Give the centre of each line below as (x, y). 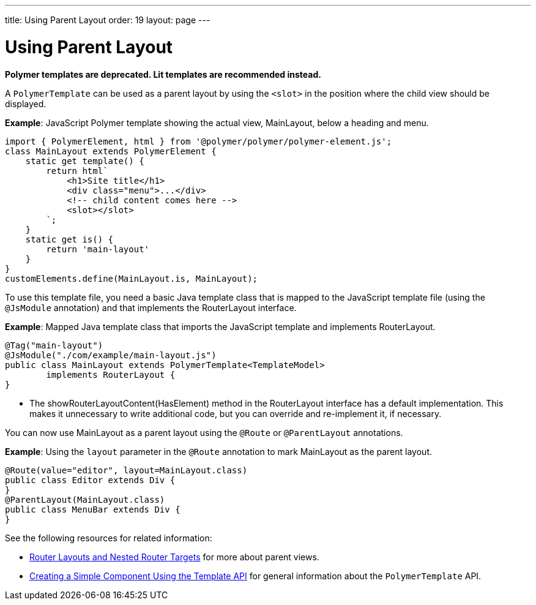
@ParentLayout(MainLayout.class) (85, 499)
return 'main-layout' (98, 249)
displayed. (26, 103)
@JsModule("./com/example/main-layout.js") (111, 355)
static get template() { (85, 161)
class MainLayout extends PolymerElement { (111, 151)
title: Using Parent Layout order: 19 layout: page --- (108, 20)
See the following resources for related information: (109, 538)
